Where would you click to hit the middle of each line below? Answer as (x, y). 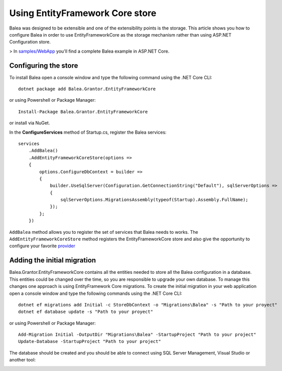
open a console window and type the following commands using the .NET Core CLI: (96, 293)
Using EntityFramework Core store (83, 13)
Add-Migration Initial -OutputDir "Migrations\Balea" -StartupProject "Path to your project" (137, 335)
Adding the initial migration (53, 260)
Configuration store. (30, 42)
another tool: (23, 360)
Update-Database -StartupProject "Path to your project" (90, 341)
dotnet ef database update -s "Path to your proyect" (86, 312)
